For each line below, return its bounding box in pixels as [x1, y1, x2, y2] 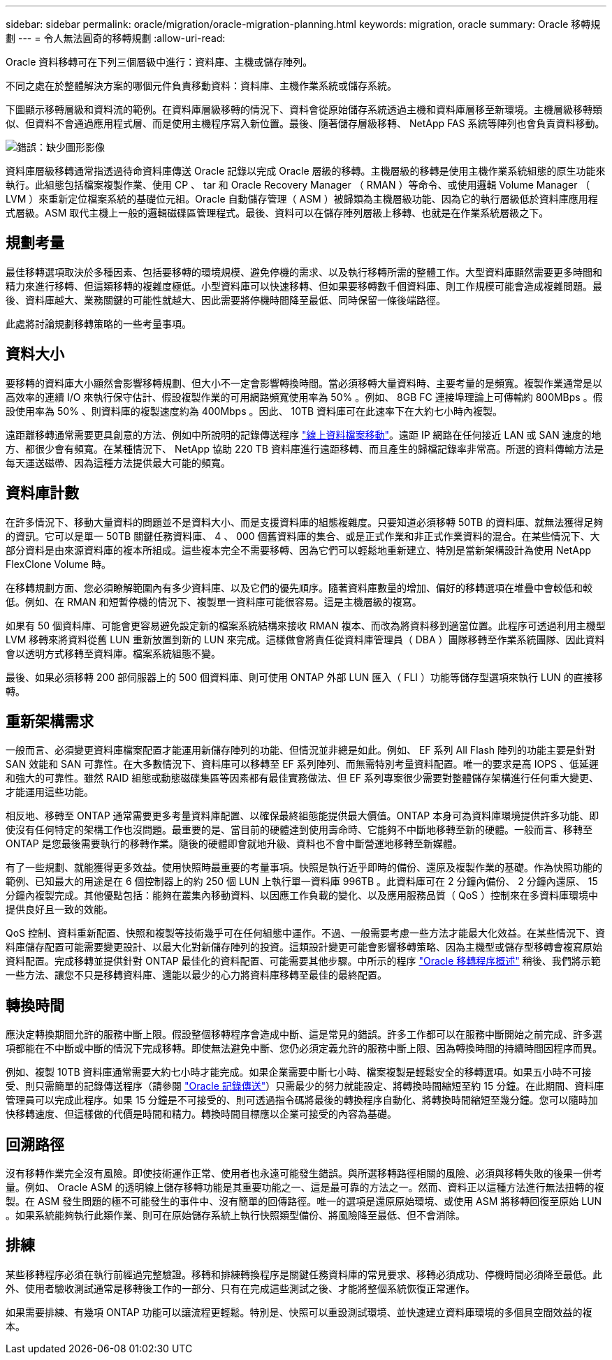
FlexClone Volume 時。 [6, 557, 111, 570]
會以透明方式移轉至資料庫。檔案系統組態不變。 [6, 647, 221, 659]
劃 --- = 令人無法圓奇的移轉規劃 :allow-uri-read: [6, 32, 226, 44]
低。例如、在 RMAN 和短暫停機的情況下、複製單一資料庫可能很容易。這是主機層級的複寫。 [6, 595, 422, 608]
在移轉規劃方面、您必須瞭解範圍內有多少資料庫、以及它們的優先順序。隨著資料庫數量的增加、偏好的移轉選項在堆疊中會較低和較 [6, 581, 592, 594]
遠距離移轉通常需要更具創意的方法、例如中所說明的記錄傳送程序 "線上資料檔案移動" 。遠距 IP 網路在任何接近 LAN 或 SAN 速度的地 [6, 428, 602, 441]
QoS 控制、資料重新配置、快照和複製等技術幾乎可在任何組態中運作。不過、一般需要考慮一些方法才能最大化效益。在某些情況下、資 [6, 927, 606, 939]
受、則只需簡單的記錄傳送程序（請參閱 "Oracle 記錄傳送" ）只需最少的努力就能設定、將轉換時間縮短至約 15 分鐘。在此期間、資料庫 [6, 1080, 604, 1092]
